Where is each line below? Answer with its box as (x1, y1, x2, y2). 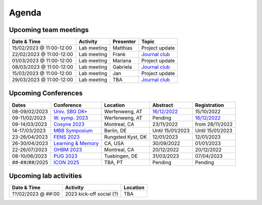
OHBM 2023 (53, 146, 82, 153)
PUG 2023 (53, 153, 78, 159)
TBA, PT (104, 159, 123, 166)
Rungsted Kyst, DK (104, 133, 147, 140)
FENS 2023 (53, 133, 80, 140)
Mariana (112, 57, 131, 64)
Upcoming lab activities (9, 172, 82, 180)
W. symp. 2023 (53, 114, 88, 121)
